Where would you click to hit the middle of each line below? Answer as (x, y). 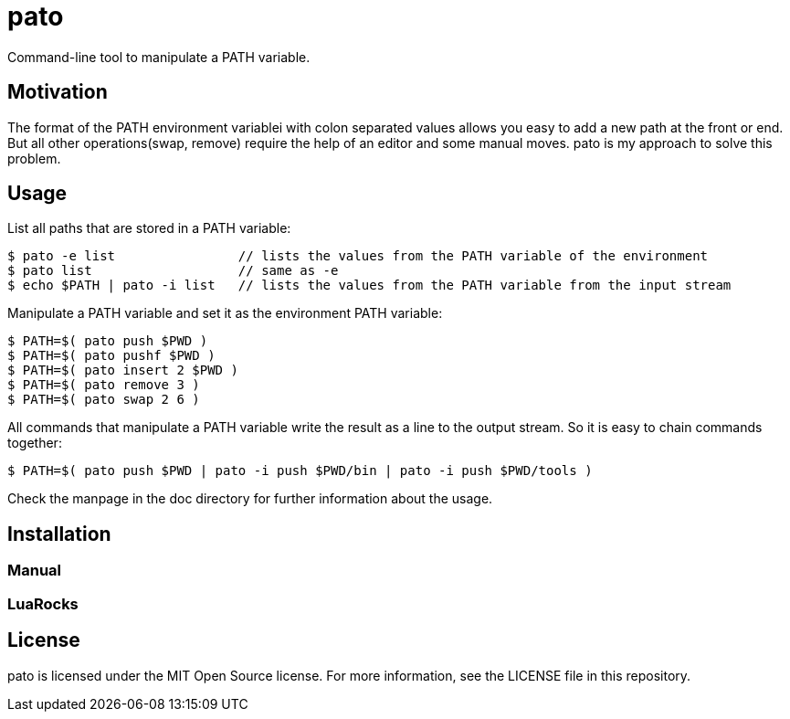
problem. (34, 158)
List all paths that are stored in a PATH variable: (149, 228)
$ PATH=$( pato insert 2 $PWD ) (123, 370)
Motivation (58, 92)
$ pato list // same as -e (173, 271)
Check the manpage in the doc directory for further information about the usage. (250, 499)
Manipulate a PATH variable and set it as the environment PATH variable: (225, 313)
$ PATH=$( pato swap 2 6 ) (104, 400)
